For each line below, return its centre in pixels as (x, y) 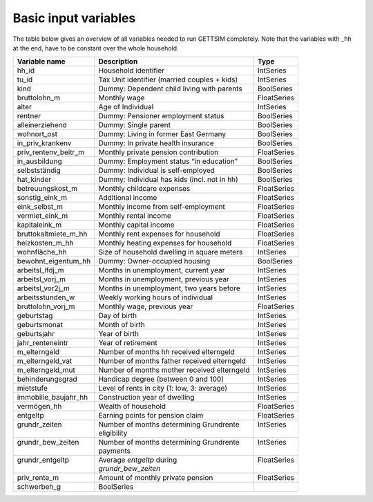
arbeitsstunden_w (46, 297)
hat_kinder (34, 180)
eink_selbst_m (40, 207)
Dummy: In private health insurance (156, 143)
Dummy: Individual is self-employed (157, 171)
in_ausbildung (39, 161)
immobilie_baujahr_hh (52, 398)
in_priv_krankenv (44, 143)
